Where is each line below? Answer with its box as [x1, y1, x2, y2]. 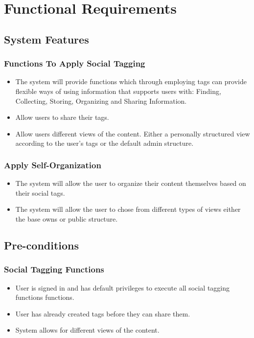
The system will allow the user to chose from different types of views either [15, 204, 241, 214]
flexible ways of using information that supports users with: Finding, [15, 86, 221, 96]
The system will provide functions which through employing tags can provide [15, 76, 247, 87]
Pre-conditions [4, 237, 79, 252]
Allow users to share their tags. [15, 112, 109, 122]
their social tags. [15, 187, 65, 198]
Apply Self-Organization [4, 158, 101, 171]
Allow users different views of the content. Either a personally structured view [15, 128, 250, 138]
